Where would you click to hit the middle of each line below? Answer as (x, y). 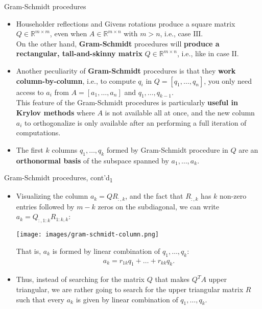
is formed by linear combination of (106, 251)
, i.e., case (175, 33)
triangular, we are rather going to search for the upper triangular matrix (130, 289)
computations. (38, 133)
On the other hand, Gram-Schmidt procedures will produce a (118, 43)
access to (30, 92)
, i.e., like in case (203, 53)
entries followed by (45, 206)
